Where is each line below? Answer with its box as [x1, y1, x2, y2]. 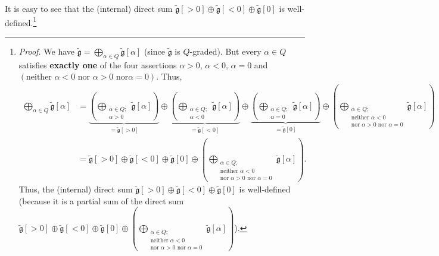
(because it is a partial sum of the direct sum [18, 194, 184, 207]
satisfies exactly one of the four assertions [18, 58, 177, 71]
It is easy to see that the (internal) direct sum [5, 2, 173, 14]
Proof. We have [18, 45, 75, 57]
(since [144, 45, 165, 57]
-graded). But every [189, 45, 261, 57]
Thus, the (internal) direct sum [18, 183, 133, 195]
